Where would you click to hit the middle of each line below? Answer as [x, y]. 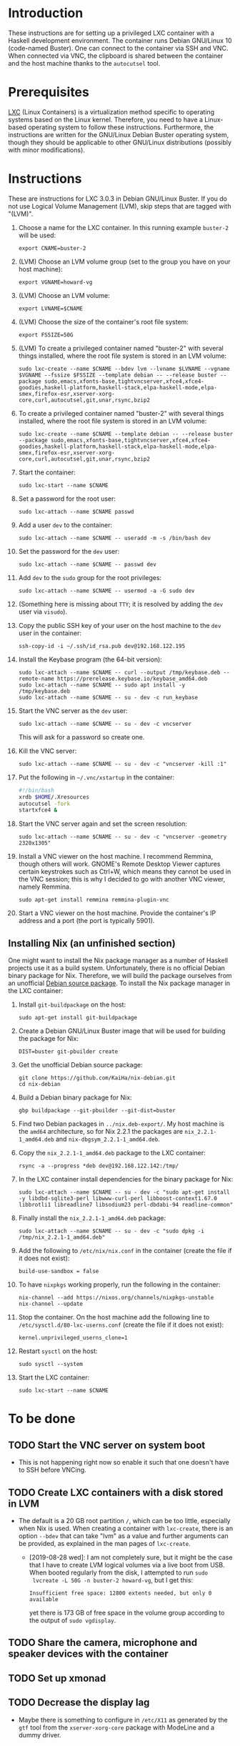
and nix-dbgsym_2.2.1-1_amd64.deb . [107, 1139]
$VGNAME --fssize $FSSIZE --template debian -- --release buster [117, 375]
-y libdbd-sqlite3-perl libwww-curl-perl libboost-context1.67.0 [117, 1199]
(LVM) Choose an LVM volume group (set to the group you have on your [124, 261]
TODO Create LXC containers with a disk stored [116, 1492]
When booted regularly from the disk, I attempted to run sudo [119, 1572]
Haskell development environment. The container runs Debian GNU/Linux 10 [120, 40]
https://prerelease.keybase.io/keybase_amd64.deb [132, 679]
